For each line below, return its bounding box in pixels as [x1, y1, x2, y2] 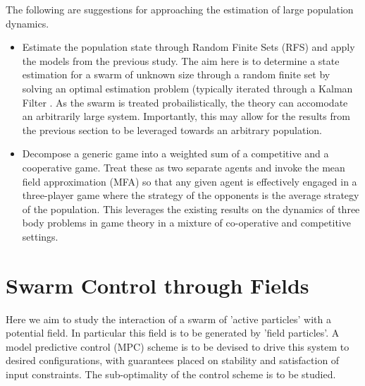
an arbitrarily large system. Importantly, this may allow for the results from [22, 109, 350, 123]
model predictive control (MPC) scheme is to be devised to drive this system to [6, 339, 349, 354]
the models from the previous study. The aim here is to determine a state [22, 53, 340, 68]
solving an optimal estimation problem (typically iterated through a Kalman [22, 80, 353, 95]
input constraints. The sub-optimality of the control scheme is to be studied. [6, 367, 336, 381]
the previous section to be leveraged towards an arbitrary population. [22, 122, 322, 137]
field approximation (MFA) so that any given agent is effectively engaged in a [22, 174, 357, 188]
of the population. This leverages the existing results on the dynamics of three [22, 201, 360, 216]
